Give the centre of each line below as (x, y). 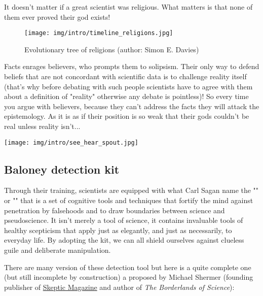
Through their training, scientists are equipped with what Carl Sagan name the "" (131, 190)
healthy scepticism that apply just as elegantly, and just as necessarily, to (118, 230)
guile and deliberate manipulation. (58, 250)
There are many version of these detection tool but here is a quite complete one (128, 267)
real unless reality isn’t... (42, 126)
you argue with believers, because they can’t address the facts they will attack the (132, 106)
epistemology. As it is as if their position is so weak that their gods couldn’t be (127, 116)
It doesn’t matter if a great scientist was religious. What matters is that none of (128, 7)
